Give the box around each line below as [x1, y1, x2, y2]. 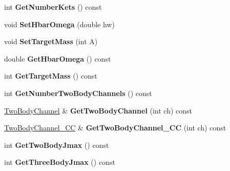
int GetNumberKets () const [4, 2, 102, 12]
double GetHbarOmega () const [4, 53, 111, 64]
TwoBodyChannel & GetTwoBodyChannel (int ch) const [4, 105, 193, 116]
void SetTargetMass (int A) [4, 36, 98, 47]
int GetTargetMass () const [4, 70, 97, 81]
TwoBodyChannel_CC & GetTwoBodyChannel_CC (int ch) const [4, 122, 226, 133]
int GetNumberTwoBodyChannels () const [4, 87, 152, 98]
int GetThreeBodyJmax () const [4, 157, 115, 167]
